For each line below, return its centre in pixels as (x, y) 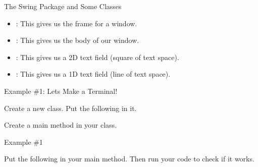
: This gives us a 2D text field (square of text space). (97, 57)
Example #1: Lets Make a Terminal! (61, 91)
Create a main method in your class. (61, 125)
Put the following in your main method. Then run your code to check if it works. (129, 159)
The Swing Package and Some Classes (63, 6)
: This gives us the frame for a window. (76, 23)
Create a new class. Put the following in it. (70, 108)
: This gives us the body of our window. (78, 40)
